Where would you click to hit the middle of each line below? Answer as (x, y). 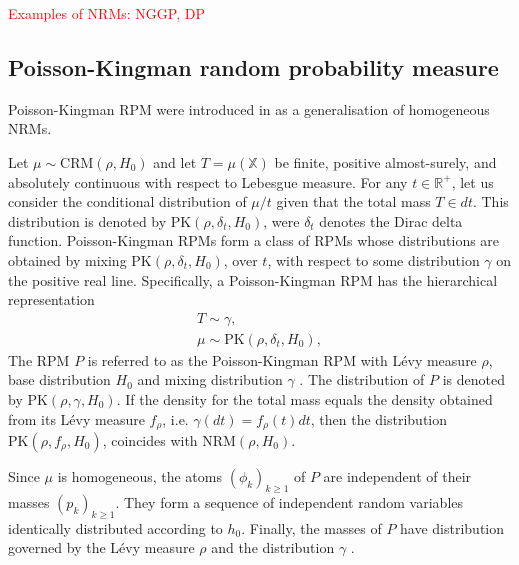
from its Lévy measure (76, 418)
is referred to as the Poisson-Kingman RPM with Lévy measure (282, 359)
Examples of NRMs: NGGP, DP (106, 13)
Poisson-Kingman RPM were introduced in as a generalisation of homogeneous (249, 108)
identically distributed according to (115, 527)
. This (490, 201)
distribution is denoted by (87, 220)
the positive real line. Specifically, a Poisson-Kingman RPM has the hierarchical (253, 279)
